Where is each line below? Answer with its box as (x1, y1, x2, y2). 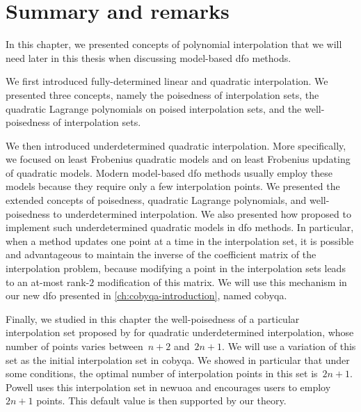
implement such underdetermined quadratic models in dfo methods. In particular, (6, 220, 354, 235)
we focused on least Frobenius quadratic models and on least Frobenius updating (6, 152, 351, 166)
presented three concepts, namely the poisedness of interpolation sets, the (6, 87, 319, 102)
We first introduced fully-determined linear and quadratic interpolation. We (6, 74, 328, 88)
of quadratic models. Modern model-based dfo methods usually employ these (6, 165, 332, 180)
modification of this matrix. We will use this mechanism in (97, 274, 347, 289)
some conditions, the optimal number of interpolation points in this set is (6, 366, 318, 381)
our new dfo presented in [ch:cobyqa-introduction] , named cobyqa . (6, 288, 287, 303)
